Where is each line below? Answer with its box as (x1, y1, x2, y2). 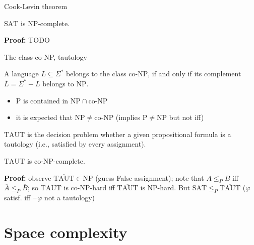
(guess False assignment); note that (95, 172, 204, 183)
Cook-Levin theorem (4, 1, 68, 11)
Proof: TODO (4, 35, 50, 45)
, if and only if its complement (148, 68, 241, 79)
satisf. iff (4, 192, 31, 203)
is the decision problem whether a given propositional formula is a (27, 129, 231, 139)
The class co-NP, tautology (4, 51, 87, 62)
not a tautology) (44, 192, 95, 203)
